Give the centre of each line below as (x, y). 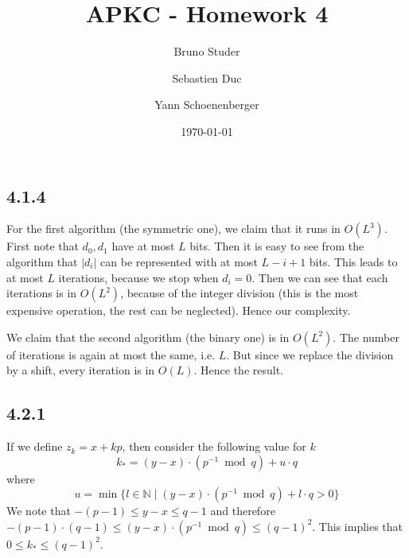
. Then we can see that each (320, 277)
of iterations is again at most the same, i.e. (111, 354)
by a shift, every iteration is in (81, 370)
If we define (35, 446)
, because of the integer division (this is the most (240, 293)
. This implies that (358, 526)
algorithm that (42, 261)
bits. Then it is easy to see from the (277, 246)
